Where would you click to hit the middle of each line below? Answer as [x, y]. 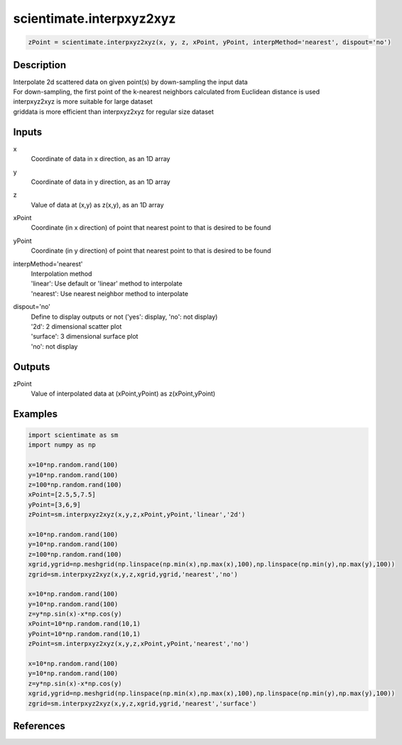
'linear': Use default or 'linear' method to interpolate [107, 283]
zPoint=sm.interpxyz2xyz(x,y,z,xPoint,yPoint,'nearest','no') [138, 644]
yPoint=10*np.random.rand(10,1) [85, 633]
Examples [36, 414]
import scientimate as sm [73, 435]
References [39, 726]
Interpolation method [61, 274]
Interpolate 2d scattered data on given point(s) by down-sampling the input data [130, 82]
